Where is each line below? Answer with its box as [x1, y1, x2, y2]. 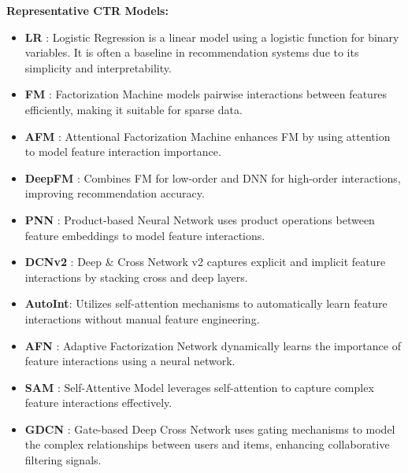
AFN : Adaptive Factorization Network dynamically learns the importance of [24, 337, 401, 353]
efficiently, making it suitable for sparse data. [24, 101, 243, 117]
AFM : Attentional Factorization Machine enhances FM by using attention [24, 127, 391, 144]
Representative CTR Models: [6, 2, 169, 18]
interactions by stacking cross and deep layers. [24, 268, 248, 285]
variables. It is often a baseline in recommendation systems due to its [24, 44, 359, 61]
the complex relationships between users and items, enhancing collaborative [24, 436, 390, 453]
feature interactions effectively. [24, 394, 172, 411]
